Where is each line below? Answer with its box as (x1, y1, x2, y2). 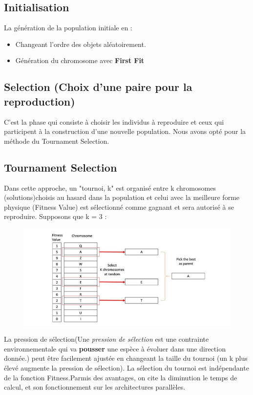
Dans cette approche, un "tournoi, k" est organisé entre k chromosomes (4, 182, 216, 193)
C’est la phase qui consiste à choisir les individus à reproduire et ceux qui (4, 116, 224, 127)
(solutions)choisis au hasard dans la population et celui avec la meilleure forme (4, 192, 240, 202)
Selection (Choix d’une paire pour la (4, 79, 192, 94)
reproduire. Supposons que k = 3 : (4, 211, 107, 221)
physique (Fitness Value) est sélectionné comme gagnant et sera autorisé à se (4, 201, 234, 212)
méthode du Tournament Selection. (4, 135, 109, 146)
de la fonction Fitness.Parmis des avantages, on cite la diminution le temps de (4, 372, 237, 382)
